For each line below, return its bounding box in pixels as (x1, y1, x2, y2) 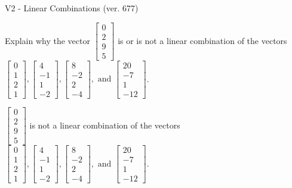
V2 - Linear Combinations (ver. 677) (5, 2, 139, 14)
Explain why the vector (5, 34, 90, 46)
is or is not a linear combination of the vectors (118, 34, 287, 46)
